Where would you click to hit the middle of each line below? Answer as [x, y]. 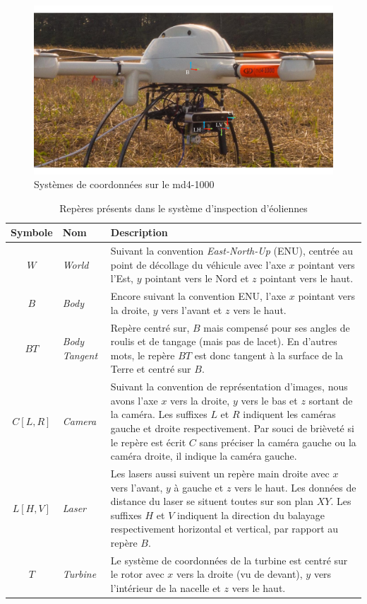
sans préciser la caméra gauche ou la [278, 442]
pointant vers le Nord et [197, 278]
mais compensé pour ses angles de [277, 327]
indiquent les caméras [289, 414]
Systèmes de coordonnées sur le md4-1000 [124, 184]
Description [139, 232]
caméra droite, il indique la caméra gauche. [204, 456]
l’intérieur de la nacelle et [166, 588]
